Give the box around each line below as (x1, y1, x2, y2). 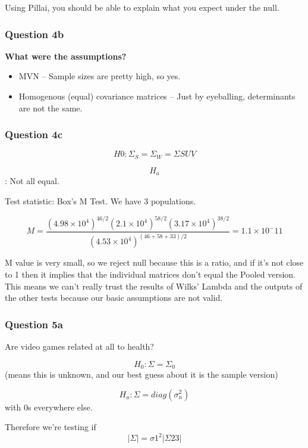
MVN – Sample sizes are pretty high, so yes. (18, 70, 181, 82)
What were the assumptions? (5, 49, 127, 62)
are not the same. (18, 101, 83, 114)
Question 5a (5, 316, 63, 331)
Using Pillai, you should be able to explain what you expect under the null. (5, 1, 279, 13)
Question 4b (5, 26, 64, 41)
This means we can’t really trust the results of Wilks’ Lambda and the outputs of (5, 279, 303, 292)
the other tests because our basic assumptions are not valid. (5, 291, 223, 304)
